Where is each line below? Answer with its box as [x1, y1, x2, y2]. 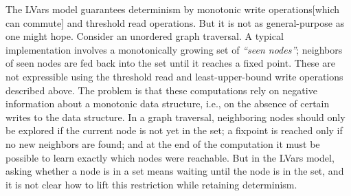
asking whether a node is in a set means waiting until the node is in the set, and [5, 164, 344, 178]
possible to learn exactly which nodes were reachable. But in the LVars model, [5, 150, 335, 164]
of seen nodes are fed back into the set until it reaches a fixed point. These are [5, 56, 335, 70]
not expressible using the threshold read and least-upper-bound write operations [5, 69, 343, 83]
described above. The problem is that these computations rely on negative [5, 83, 317, 97]
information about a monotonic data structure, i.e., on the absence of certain [5, 96, 330, 111]
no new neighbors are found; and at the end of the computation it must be [5, 136, 320, 151]
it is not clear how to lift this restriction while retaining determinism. [5, 177, 297, 191]
